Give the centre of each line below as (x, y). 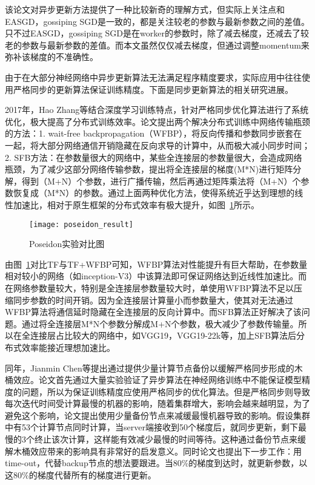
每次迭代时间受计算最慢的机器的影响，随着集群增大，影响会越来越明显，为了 (157, 403)
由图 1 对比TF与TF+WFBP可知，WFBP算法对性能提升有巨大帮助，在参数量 (156, 264)
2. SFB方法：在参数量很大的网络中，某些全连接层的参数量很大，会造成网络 (154, 157)
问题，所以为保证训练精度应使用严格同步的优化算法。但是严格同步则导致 (166, 391)
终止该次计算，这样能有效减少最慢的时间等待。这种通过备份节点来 (166, 439)
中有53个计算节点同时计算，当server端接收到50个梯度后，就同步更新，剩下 (151, 427)
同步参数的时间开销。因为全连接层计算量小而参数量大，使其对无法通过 (153, 300)
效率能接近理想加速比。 (68, 347)
